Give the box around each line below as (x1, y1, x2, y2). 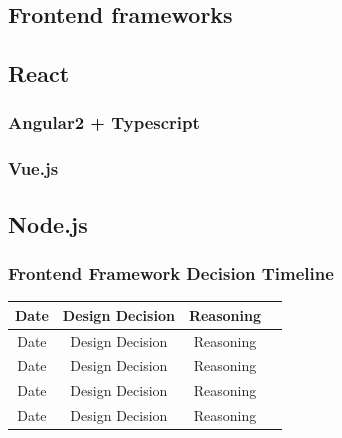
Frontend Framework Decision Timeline (8, 260, 334, 285)
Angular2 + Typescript (8, 110, 200, 135)
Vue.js (8, 156, 59, 181)
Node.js (8, 208, 88, 239)
